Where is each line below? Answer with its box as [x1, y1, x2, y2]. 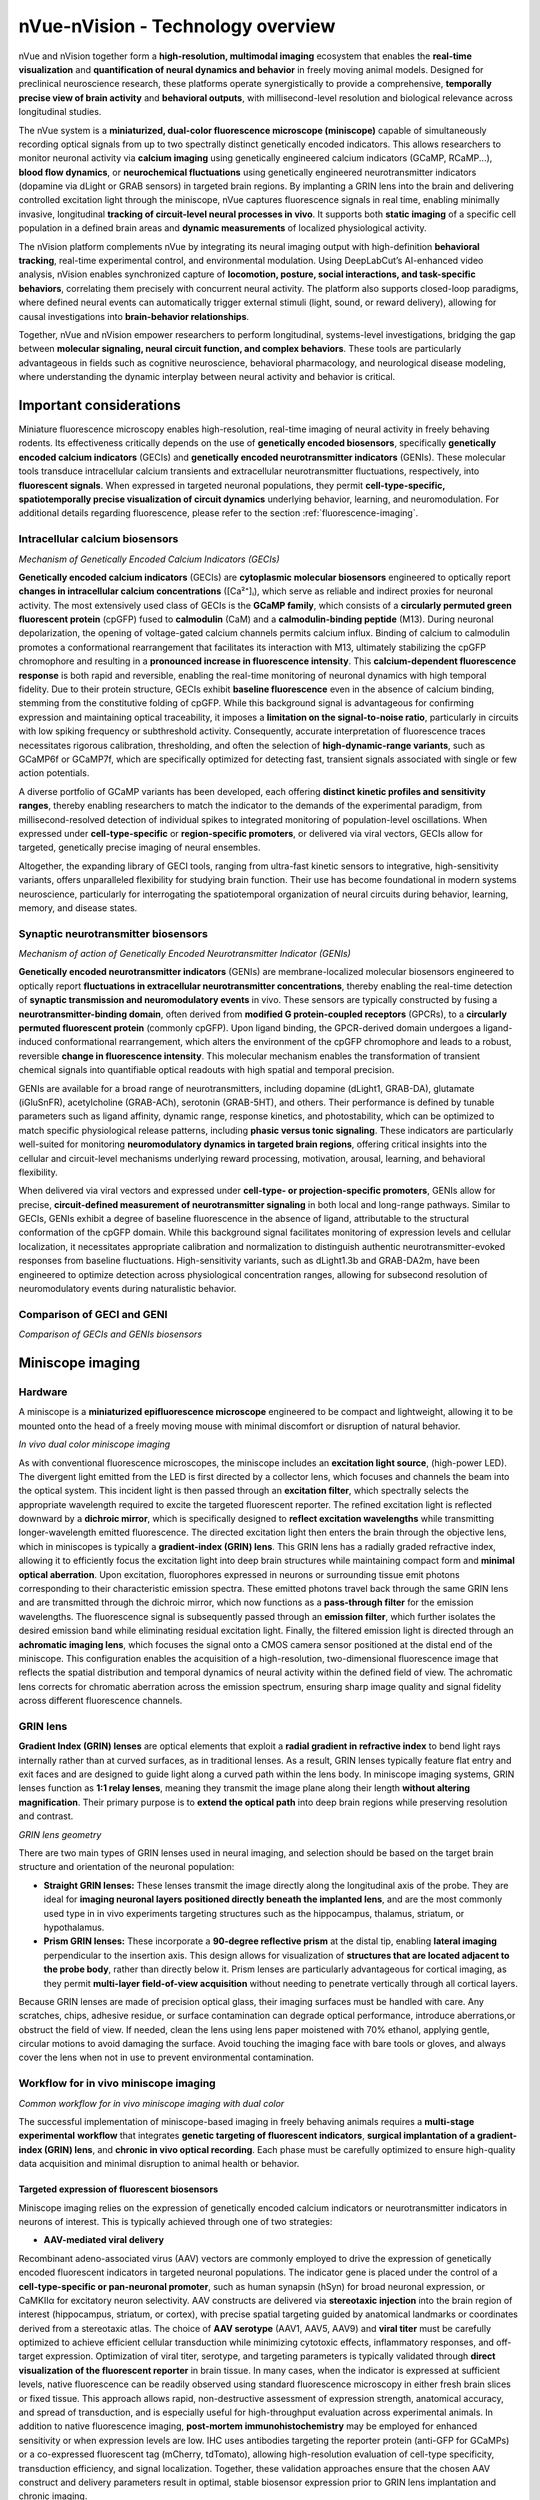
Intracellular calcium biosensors [18, 532, 179, 546]
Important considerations [18, 396, 181, 414]
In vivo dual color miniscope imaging [18, 1438, 171, 1450]
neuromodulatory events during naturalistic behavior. [18, 1283, 237, 1295]
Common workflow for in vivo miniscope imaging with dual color [18, 2097, 285, 2109]
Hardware [18, 1385, 68, 1399]
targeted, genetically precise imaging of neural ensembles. [18, 841, 261, 854]
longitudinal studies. [18, 106, 102, 118]
